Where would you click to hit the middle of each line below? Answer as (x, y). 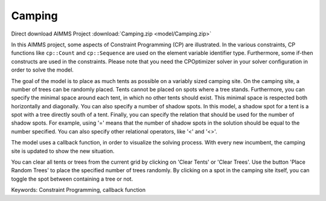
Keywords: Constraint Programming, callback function (78, 190)
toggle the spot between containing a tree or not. (72, 179)
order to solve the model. (42, 70)
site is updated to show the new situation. (63, 151)
